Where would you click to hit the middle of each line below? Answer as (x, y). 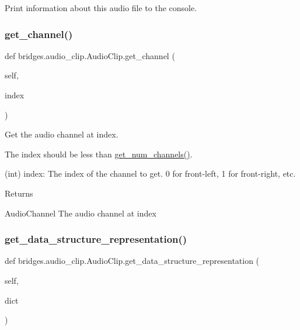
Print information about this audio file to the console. (101, 8)
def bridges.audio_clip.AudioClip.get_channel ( (90, 55)
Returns (19, 193)
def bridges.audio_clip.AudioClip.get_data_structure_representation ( (132, 261)
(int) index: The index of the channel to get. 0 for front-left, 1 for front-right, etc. (150, 173)
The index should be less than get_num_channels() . (99, 154)
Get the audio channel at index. (62, 134)
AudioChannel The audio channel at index (81, 213)
